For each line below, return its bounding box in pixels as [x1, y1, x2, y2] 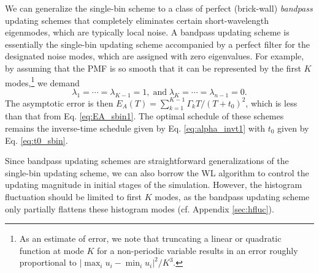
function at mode [19, 244, 84, 256]
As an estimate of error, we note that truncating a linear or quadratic [19, 232, 282, 245]
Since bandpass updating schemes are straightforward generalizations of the [5, 154, 289, 167]
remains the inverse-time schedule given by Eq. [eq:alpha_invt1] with [5, 122, 266, 134]
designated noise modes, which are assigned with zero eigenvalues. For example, [5, 50, 304, 62]
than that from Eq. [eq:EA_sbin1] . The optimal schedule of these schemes [5, 110, 284, 122]
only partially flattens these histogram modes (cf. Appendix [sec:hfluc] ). [5, 202, 274, 215]
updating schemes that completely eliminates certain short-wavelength [5, 13, 269, 26]
